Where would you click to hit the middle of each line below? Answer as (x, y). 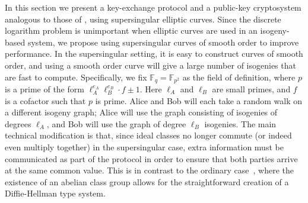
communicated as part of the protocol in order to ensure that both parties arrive (151, 158)
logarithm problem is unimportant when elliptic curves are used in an (131, 30)
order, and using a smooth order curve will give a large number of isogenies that (150, 65)
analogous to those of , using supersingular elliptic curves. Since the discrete (143, 19)
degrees (18, 123)
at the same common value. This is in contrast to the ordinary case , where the (149, 170)
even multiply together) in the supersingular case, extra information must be (144, 146)
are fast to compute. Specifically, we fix (76, 77)
